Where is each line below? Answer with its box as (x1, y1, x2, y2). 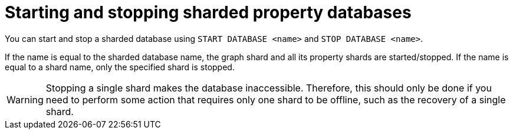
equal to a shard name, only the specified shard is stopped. (5, 61, 235, 72)
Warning (6, 93, 44, 106)
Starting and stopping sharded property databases (5, 2, 412, 22)
